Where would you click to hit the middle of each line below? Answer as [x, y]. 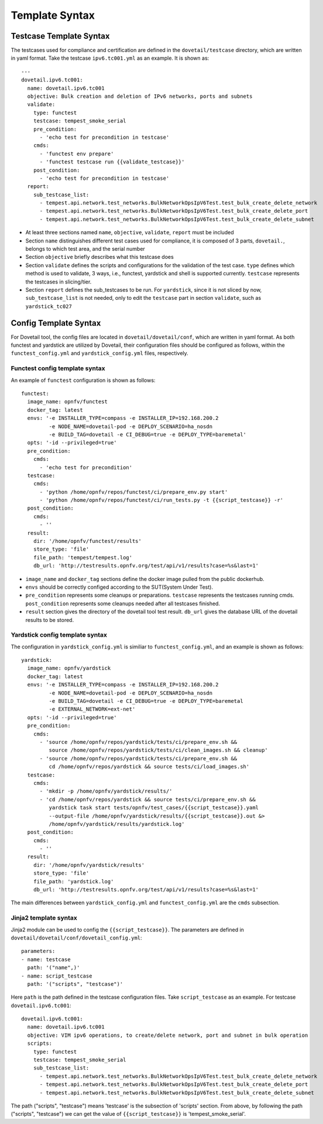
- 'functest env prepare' [77, 153]
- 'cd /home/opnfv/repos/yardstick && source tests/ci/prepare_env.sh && [147, 799]
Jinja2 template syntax [44, 918]
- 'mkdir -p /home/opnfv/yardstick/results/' [106, 791]
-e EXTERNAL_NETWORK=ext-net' [92, 709]
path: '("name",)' [54, 968]
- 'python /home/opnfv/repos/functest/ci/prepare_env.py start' [134, 492]
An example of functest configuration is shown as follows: [83, 380]
